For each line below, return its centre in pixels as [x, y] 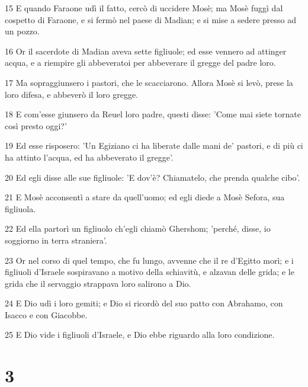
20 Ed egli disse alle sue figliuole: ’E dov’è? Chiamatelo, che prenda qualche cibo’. [153, 177]
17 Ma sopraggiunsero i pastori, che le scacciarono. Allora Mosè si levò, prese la [149, 82]
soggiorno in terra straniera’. [56, 240]
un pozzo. [22, 31]
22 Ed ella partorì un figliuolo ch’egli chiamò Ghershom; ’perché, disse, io [138, 228]
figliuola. [20, 208]
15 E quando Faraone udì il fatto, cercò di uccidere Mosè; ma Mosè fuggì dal [144, 8]
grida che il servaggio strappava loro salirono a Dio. [98, 283]
